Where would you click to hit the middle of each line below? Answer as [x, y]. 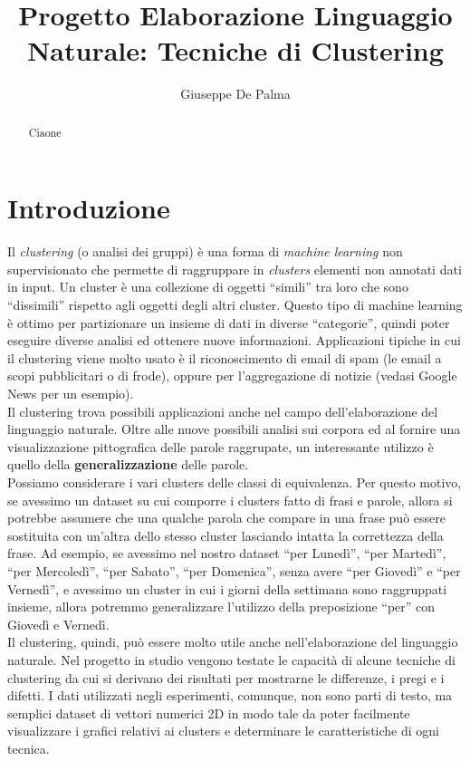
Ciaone [45, 132]
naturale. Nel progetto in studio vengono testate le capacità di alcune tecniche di [231, 659]
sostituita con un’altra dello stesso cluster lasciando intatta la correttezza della [225, 535]
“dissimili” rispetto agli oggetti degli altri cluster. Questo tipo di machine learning [235, 305]
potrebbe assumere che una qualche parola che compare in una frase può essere [226, 518]
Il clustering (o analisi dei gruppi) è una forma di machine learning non [205, 251]
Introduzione [89, 208]
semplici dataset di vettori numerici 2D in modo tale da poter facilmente [209, 713]
